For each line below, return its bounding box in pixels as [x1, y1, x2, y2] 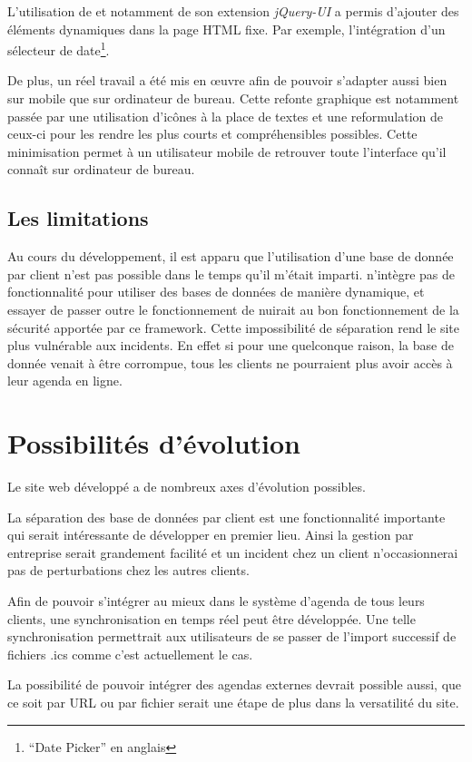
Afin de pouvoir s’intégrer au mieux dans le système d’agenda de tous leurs [7, 591, 425, 611]
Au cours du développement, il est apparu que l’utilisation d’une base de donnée [7, 247, 454, 266]
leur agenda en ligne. [7, 371, 123, 390]
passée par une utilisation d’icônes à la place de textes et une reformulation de [7, 106, 443, 125]
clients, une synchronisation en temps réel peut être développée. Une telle [7, 609, 416, 628]
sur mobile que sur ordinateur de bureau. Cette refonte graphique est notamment [7, 89, 459, 108]
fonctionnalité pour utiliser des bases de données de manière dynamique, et [7, 282, 425, 301]
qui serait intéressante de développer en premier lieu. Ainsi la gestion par [7, 525, 414, 544]
